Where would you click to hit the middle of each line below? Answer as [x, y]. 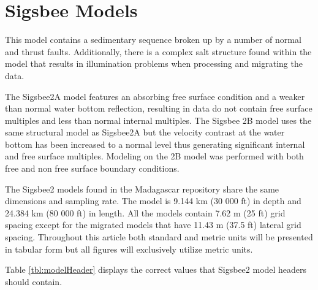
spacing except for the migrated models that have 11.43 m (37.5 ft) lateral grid [153, 225]
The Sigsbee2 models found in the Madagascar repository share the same [142, 189]
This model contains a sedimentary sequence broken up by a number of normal [153, 40]
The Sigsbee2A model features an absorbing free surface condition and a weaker [155, 96]
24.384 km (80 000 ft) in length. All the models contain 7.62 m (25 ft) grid [145, 212]
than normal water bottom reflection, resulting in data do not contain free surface [159, 108]
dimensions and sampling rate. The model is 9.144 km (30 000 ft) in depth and [153, 201]
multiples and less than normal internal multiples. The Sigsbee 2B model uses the [158, 120]
